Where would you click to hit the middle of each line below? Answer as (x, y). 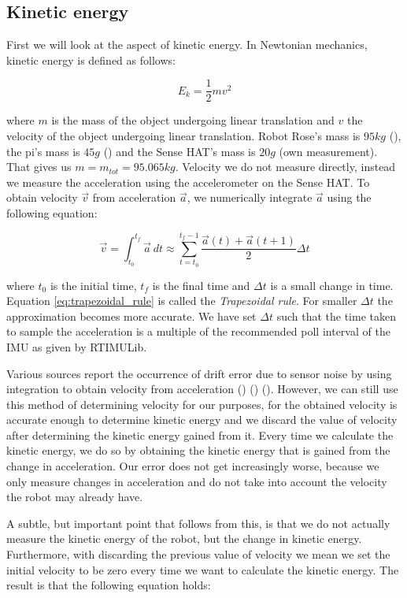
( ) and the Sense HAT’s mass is (179, 151)
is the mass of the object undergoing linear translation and (193, 120)
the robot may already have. (75, 497)
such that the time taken (336, 316)
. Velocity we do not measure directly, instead (285, 167)
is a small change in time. (332, 285)
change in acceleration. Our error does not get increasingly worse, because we (193, 466)
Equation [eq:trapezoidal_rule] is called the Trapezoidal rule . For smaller (182, 301)
